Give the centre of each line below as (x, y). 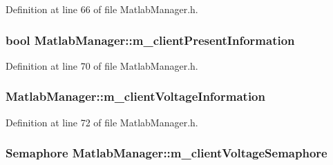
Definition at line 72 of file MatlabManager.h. (102, 122)
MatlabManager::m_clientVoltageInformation (135, 96)
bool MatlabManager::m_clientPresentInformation (150, 40)
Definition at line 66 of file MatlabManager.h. (102, 9)
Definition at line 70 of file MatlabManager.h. (102, 65)
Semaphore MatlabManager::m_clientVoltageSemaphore (166, 153)
